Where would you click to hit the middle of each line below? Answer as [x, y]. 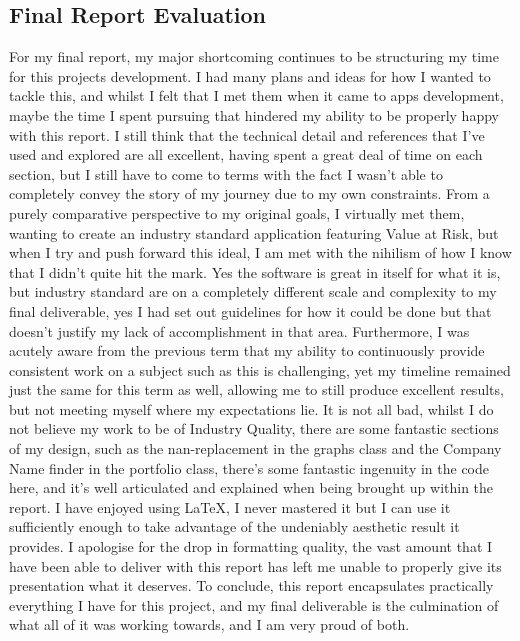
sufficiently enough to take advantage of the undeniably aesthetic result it [234, 526]
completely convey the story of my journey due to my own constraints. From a [249, 193]
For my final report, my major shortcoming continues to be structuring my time [254, 56]
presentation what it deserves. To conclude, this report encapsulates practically [251, 585]
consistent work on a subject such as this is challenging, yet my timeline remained [260, 369]
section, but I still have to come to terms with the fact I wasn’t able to [226, 173]
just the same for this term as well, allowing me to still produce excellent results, [256, 389]
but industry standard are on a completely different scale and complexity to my [253, 291]
